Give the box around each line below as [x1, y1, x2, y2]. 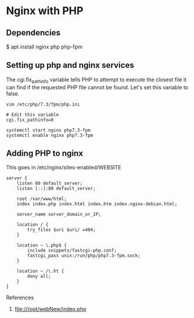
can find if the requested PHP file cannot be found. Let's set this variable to [6, 84, 189, 91]
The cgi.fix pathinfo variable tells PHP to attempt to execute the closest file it [6, 76, 187, 84]
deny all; [27, 273, 51, 280]
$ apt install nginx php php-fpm [6, 43, 83, 50]
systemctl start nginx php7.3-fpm [6, 127, 91, 133]
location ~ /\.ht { [16, 268, 65, 274]
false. [6, 90, 19, 97]
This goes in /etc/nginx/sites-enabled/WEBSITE [6, 164, 122, 171]
